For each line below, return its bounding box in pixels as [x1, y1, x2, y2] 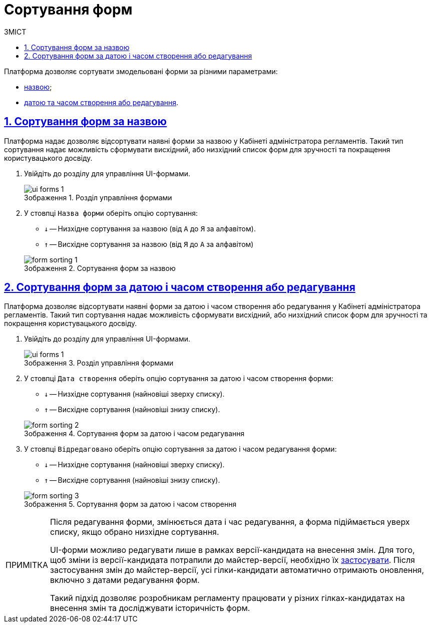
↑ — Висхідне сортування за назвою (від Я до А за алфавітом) [44, 239, 254, 248]
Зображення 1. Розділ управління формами [24, 193, 172, 202]
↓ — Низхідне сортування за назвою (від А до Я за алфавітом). [44, 224, 256, 233]
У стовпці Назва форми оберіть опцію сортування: [24, 208, 198, 217]
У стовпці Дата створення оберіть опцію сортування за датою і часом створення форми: [24, 374, 333, 383]
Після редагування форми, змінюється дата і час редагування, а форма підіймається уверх [50, 517, 410, 527]
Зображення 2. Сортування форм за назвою [24, 263, 176, 272]
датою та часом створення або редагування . [24, 98, 179, 107]
